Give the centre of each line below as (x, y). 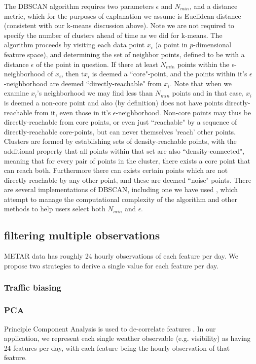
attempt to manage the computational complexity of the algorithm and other (121, 199)
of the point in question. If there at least (97, 64)
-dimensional (212, 45)
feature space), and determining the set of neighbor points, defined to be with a (124, 54)
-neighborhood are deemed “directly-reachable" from (83, 83)
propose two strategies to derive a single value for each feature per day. (111, 265)
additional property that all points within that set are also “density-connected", (124, 150)
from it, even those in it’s (73, 112)
